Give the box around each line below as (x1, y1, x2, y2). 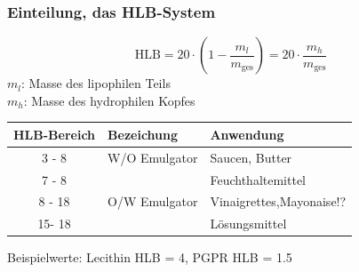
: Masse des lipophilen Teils (21, 74, 171, 92)
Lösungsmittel (210, 214, 287, 233)
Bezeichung (108, 124, 179, 143)
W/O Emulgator (108, 148, 198, 166)
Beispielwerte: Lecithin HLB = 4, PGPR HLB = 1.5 (7, 248, 292, 267)
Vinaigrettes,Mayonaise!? (210, 192, 347, 211)
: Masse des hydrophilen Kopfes (23, 91, 195, 109)
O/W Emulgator (108, 192, 198, 211)
